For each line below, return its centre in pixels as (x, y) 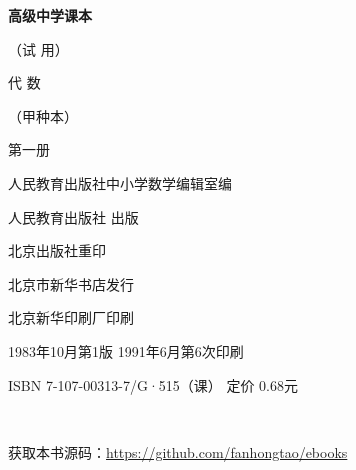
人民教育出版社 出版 (73, 216)
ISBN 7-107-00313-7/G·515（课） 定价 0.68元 (153, 384)
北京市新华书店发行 (71, 283)
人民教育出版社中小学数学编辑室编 (120, 182)
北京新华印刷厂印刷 (71, 317)
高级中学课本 (50, 15)
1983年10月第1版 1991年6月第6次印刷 (126, 350)
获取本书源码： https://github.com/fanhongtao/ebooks (178, 451)
